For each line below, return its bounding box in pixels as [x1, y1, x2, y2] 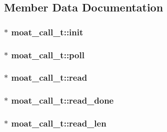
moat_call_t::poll [11, 48, 84, 61]
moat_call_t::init [11, 25, 83, 38]
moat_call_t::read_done [11, 94, 114, 107]
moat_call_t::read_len [11, 117, 106, 130]
